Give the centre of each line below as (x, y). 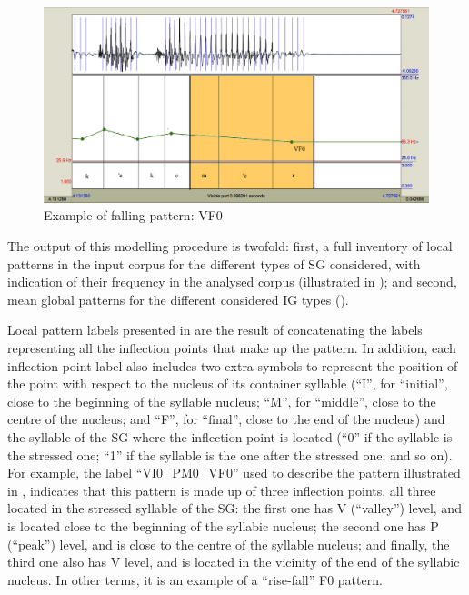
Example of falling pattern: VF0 (133, 215)
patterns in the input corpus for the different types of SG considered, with (214, 263)
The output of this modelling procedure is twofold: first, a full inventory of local (230, 246)
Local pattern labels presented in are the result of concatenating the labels (215, 330)
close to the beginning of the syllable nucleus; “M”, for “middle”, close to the (222, 401)
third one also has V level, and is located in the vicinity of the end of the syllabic (234, 562)
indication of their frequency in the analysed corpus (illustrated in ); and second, (232, 282)
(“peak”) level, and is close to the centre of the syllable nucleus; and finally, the (229, 544)
